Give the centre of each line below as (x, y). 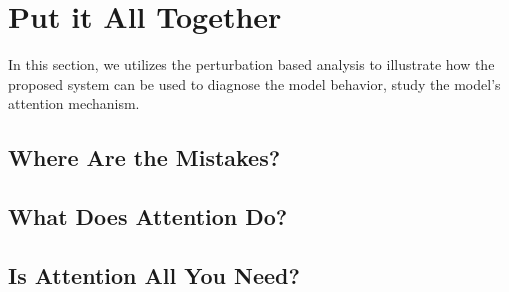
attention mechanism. (74, 103)
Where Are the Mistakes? (144, 157)
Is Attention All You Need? (154, 274)
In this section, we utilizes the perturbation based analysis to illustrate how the (251, 64)
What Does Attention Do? (148, 216)
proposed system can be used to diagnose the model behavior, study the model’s (254, 83)
